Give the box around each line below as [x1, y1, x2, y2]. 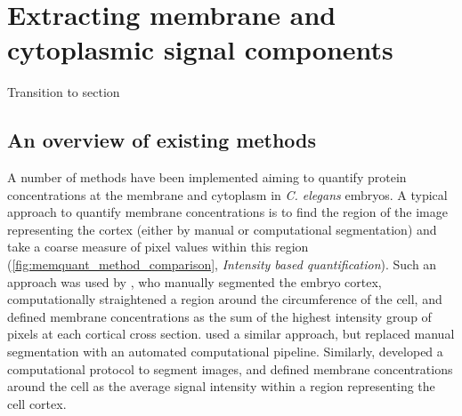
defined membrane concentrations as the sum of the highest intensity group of [7, 307, 432, 325]
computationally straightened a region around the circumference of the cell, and [7, 290, 442, 308]
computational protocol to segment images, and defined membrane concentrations [7, 359, 453, 378]
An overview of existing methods [7, 126, 317, 154]
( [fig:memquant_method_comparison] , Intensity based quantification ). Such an [7, 255, 437, 274]
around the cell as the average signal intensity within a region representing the [7, 377, 435, 396]
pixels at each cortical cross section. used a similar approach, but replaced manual [7, 324, 455, 343]
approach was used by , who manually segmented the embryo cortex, [7, 272, 382, 291]
